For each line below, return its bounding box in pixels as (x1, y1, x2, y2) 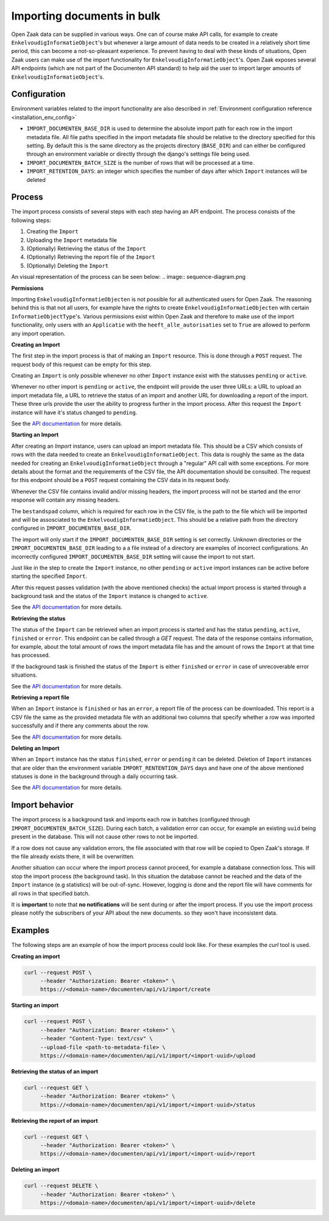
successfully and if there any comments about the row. (11, 722, 149, 729)
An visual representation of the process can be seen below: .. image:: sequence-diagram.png (11, 273, 246, 281)
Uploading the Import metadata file (26, 236, 117, 243)
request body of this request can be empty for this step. (11, 361, 152, 368)
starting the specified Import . (11, 572, 88, 580)
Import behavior (11, 800, 74, 810)
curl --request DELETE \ (24, 1183, 99, 1189)
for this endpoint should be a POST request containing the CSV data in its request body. (11, 477, 231, 484)
